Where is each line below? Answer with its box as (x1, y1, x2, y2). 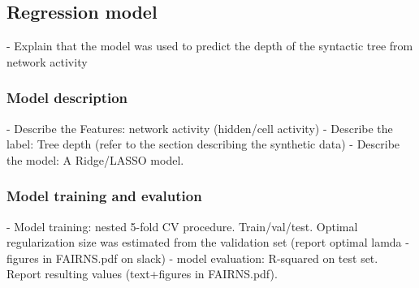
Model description (6, 88, 128, 108)
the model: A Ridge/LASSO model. (6, 151, 184, 168)
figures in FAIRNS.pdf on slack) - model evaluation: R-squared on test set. (6, 249, 378, 266)
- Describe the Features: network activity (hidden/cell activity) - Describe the (6, 119, 393, 136)
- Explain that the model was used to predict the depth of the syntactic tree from (6, 37, 413, 54)
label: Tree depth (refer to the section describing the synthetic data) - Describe (6, 135, 400, 153)
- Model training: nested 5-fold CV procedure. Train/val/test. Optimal (6, 217, 358, 234)
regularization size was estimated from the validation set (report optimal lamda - (6, 234, 409, 251)
